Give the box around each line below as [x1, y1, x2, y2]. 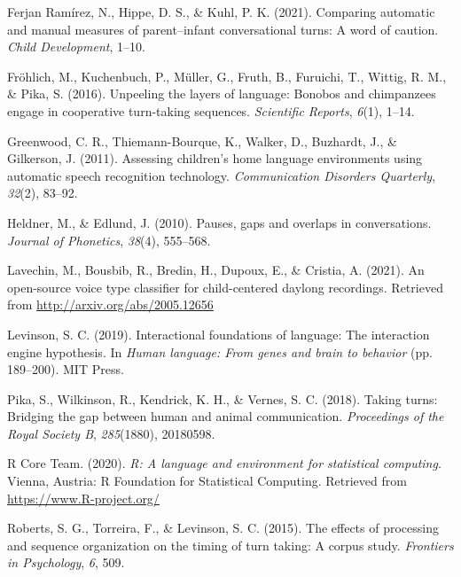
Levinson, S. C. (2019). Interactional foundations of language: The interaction [7, 324, 430, 343]
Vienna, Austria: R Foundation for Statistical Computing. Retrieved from [7, 472, 407, 490]
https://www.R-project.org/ [7, 488, 160, 507]
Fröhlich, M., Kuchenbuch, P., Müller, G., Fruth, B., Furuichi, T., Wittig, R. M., [7, 66, 447, 85]
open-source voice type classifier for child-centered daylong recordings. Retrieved [7, 277, 443, 296]
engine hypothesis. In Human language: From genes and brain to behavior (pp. [7, 342, 433, 361]
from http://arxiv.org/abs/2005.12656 [7, 295, 214, 314]
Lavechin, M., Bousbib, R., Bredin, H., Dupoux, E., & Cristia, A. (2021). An [7, 261, 425, 279]
